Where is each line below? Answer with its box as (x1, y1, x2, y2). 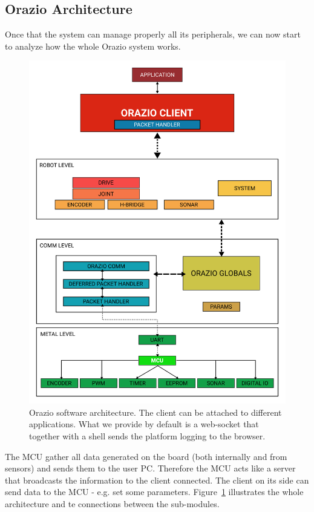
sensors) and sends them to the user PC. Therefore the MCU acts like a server (5, 462, 296, 474)
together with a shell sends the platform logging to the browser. (29, 429, 266, 442)
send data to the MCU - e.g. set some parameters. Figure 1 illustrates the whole (5, 485, 304, 498)
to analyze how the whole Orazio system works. (5, 39, 181, 52)
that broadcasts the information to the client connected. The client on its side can (5, 473, 309, 486)
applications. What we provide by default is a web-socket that (29, 418, 259, 430)
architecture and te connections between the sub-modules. (5, 497, 220, 510)
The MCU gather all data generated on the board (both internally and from (5, 450, 287, 462)
